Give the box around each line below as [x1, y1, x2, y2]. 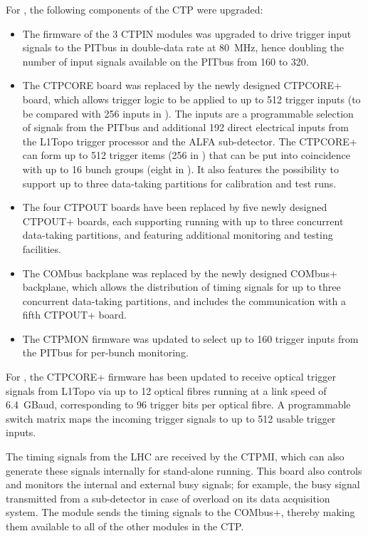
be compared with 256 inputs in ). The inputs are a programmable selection [22, 105, 354, 120]
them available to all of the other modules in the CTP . [6, 519, 244, 533]
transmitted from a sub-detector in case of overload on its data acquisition [6, 490, 330, 505]
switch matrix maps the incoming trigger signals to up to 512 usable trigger [6, 411, 336, 426]
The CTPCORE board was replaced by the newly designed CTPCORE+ [22, 78, 342, 93]
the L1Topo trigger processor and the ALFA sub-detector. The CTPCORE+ [22, 133, 357, 148]
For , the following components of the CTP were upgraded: [6, 2, 263, 16]
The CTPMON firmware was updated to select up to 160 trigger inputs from [22, 331, 359, 346]
